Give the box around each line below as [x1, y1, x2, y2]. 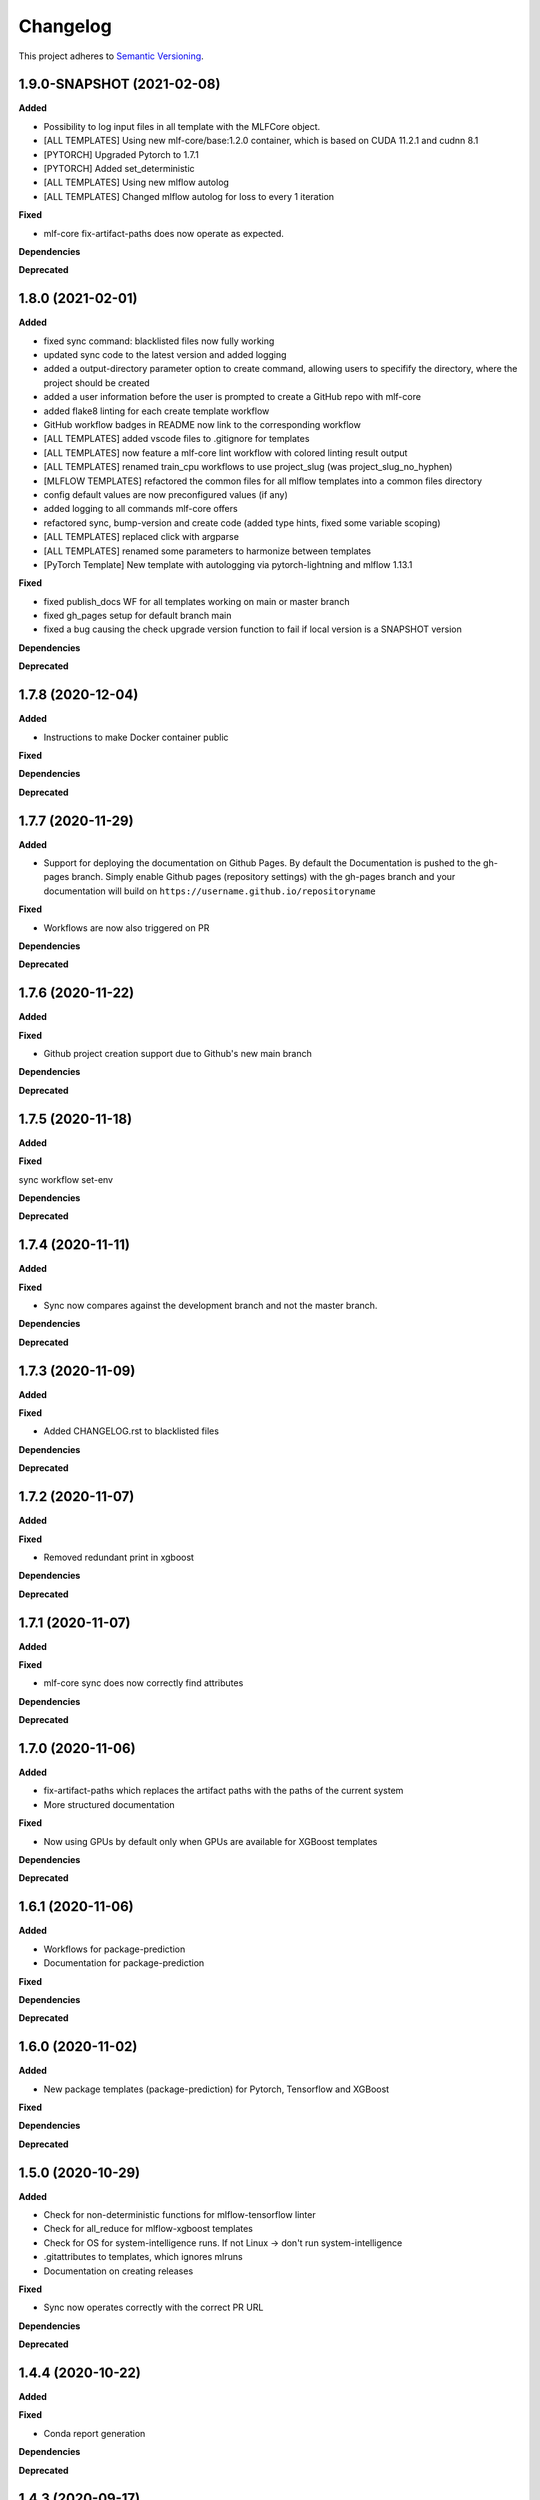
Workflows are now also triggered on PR [43, 921, 210, 934]
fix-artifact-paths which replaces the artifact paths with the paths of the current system [43, 1785, 404, 1797]
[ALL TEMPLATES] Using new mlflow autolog [43, 176, 230, 189]
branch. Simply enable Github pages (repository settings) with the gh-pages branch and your [71, 871, 456, 883]
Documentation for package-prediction [43, 1957, 205, 1969]
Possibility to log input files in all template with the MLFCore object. [43, 120, 321, 132]
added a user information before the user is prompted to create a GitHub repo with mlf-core [43, 391, 422, 403]
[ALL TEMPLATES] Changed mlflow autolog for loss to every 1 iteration [43, 190, 335, 202]
